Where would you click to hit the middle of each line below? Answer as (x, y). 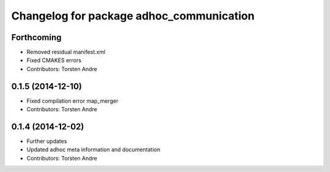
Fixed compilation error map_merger (72, 101)
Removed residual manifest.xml (66, 52)
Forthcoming (36, 37)
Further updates (47, 141)
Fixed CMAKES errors (54, 60)
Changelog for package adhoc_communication (133, 16)
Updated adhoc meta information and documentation (94, 150)
